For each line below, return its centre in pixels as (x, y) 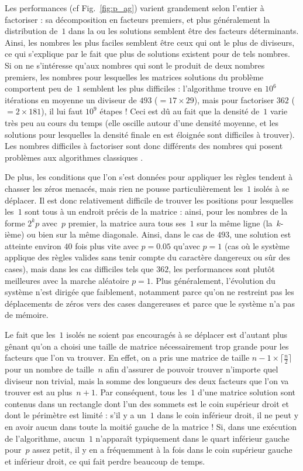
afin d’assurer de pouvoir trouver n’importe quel (192, 369)
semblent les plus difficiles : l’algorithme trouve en (173, 88)
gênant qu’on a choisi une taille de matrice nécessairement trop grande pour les (147, 346)
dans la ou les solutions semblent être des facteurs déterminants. (184, 31)
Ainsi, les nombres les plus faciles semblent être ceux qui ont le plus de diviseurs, (150, 42)
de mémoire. (27, 315)
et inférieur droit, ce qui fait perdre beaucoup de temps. (105, 461)
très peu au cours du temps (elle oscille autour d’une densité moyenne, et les (142, 122)
